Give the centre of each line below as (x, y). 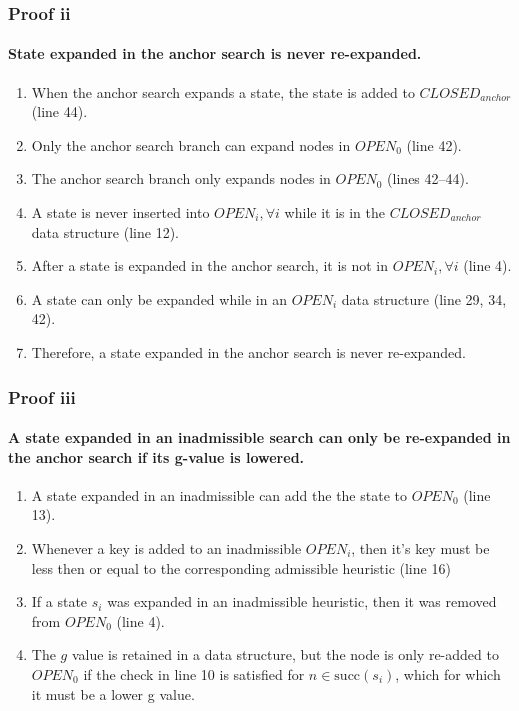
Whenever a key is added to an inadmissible (166, 548)
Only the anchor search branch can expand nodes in (191, 144)
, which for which (448, 673)
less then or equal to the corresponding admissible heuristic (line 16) (241, 567)
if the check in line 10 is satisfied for (194, 673)
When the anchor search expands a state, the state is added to (223, 91)
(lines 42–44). (428, 178)
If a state (59, 601)
